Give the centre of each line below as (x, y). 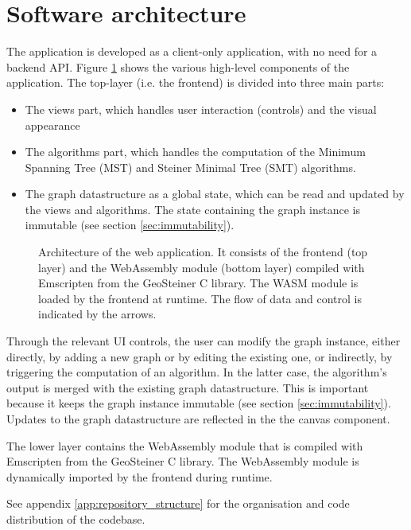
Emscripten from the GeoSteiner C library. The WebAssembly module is (183, 461)
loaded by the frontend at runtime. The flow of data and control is (200, 298)
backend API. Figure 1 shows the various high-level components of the (178, 66)
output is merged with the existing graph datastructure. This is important (188, 387)
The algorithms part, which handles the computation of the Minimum (195, 152)
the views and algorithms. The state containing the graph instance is (193, 209)
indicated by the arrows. (97, 314)
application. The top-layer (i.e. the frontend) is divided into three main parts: (196, 82)
